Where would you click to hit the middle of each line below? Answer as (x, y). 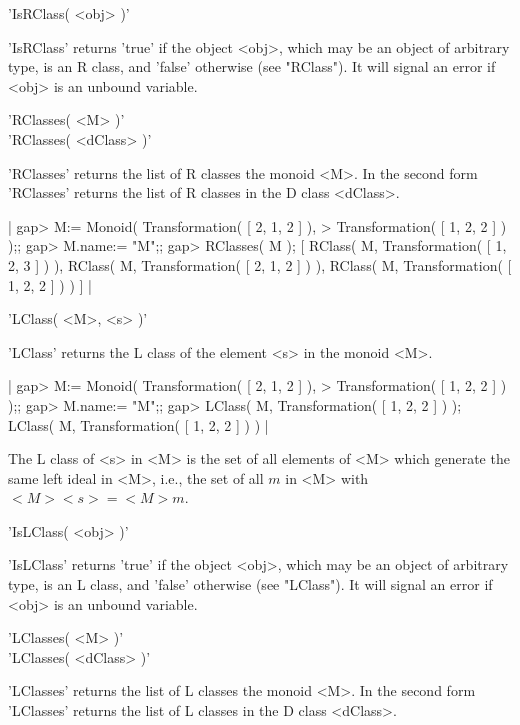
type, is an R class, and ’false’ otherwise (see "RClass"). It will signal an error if (252, 66)
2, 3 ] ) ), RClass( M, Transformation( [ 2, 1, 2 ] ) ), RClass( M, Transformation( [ (260, 264)
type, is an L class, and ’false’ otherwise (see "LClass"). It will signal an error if (250, 584)
